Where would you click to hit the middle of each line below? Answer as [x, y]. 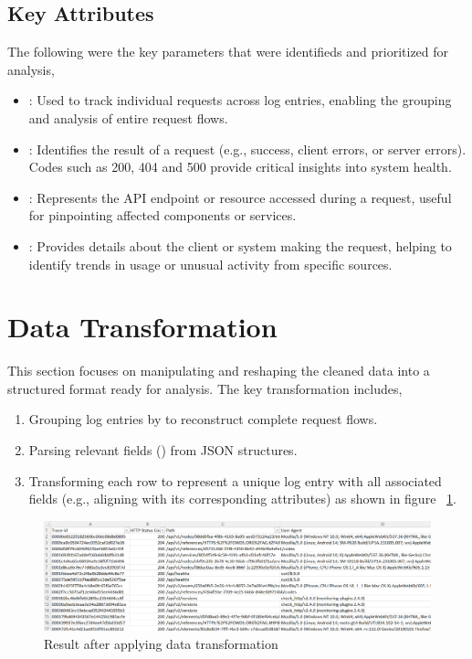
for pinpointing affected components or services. [163, 215]
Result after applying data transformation [161, 643]
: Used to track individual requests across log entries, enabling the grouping [240, 100]
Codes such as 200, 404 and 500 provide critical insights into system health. [240, 167]
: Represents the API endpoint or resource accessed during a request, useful [240, 197]
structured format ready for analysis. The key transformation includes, [205, 388]
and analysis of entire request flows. [128, 117]
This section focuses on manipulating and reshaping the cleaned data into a [219, 371]
